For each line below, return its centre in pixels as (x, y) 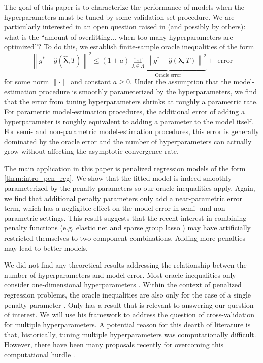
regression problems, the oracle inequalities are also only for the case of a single (128, 294)
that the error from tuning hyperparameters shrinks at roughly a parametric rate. (131, 101)
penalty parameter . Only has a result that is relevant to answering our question (129, 304)
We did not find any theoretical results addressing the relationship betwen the (125, 265)
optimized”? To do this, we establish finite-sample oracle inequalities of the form (129, 46)
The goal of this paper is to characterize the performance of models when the (124, 7)
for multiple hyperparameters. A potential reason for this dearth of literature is (127, 324)
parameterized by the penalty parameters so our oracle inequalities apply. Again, (130, 188)
